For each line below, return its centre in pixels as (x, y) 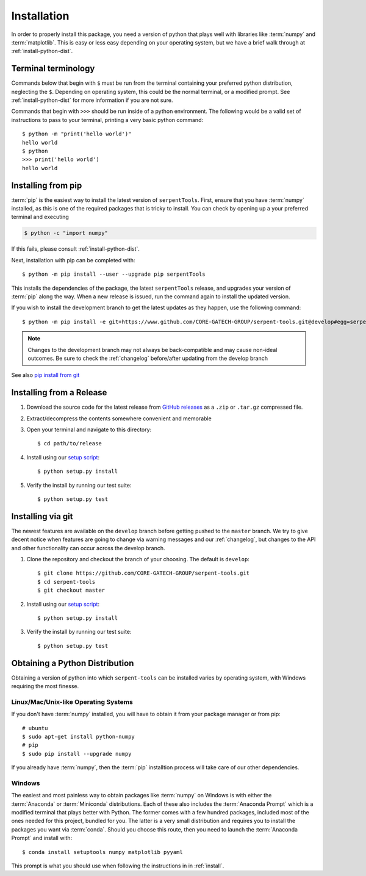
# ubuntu (35, 728)
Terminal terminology (53, 69)
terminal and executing (40, 217)
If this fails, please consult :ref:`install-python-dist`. (76, 249)
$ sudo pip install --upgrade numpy (77, 754)
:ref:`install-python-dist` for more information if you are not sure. (92, 100)
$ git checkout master (71, 591)
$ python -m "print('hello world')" (77, 134)
